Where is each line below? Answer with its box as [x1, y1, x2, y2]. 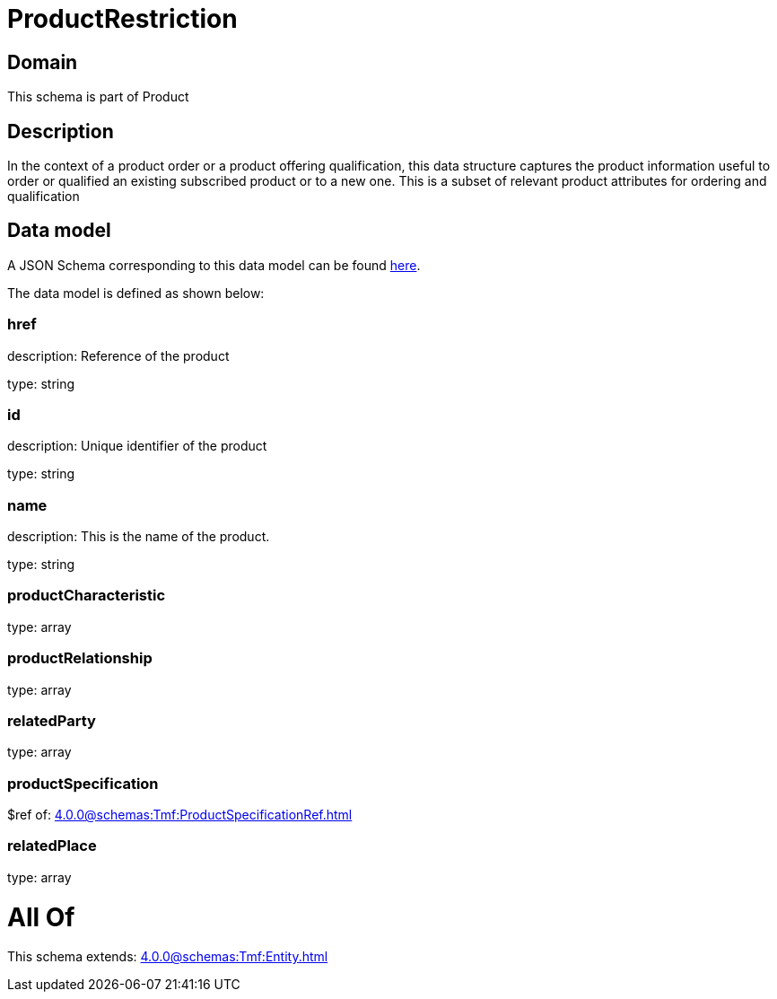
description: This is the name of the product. [7, 529, 270, 545]
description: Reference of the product [7, 347, 230, 364]
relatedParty [7, 711, 96, 730]
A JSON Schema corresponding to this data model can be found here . [7, 257, 421, 273]
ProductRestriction [7, 4, 238, 34]
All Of [7, 901, 75, 933]
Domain [7, 50, 78, 74]
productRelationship [7, 649, 153, 668]
